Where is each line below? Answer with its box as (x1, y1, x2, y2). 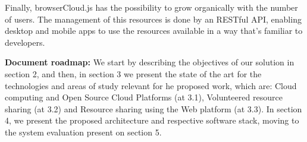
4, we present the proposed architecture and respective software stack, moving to (5, 114, 299, 127)
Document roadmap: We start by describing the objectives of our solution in (5, 56, 295, 68)
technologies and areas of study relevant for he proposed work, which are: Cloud (5, 79, 297, 91)
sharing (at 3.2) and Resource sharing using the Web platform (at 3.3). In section (5, 102, 302, 115)
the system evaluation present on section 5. (5, 125, 162, 138)
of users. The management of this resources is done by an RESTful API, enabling (5, 12, 302, 25)
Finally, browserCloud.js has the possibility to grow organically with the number (5, 1, 298, 13)
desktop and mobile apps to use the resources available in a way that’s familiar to (5, 24, 303, 37)
